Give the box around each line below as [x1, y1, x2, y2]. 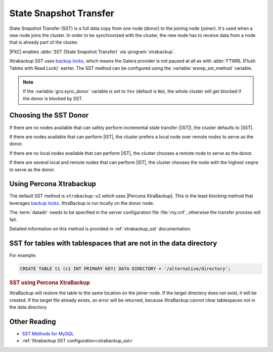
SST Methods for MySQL [22, 330, 74, 336]
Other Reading [9, 317, 56, 326]
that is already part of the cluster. [9, 39, 78, 46]
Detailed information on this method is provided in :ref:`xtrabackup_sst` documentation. [9, 226, 192, 232]
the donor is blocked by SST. [23, 95, 83, 101]
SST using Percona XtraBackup [9, 279, 90, 286]
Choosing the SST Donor [9, 111, 89, 120]
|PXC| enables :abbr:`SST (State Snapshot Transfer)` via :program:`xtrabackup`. [9, 49, 175, 55]
